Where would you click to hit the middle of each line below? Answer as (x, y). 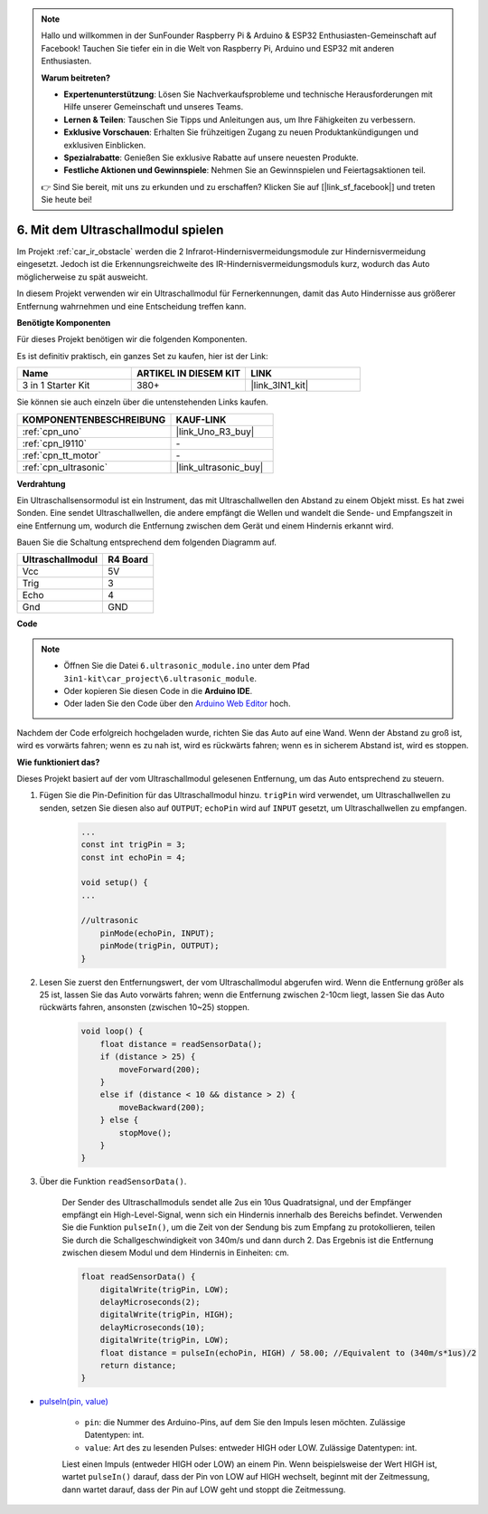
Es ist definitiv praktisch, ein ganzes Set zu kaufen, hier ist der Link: (142, 356)
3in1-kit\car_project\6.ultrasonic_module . (160, 678)
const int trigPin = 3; (134, 845)
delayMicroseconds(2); (150, 1302)
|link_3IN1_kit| (280, 386)
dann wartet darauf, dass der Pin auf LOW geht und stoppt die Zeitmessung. (204, 1490)
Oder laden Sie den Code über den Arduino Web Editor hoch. (177, 704)
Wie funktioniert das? (58, 762)
